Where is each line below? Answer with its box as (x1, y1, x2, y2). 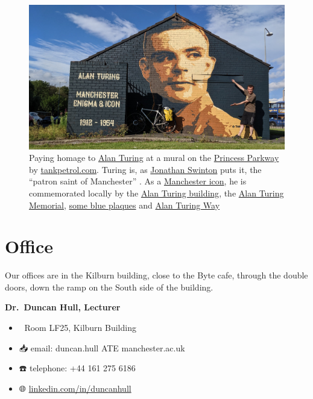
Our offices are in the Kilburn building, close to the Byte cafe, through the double (5, 269, 308, 281)
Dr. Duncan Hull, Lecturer (5, 301, 121, 313)
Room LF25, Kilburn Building (24, 321, 136, 334)
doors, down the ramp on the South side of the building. (5, 280, 213, 293)
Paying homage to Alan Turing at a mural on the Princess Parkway (29, 151, 279, 164)
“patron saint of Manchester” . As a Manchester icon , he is (29, 175, 247, 187)
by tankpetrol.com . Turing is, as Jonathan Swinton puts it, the (29, 163, 262, 175)
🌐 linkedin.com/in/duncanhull (19, 382, 131, 394)
